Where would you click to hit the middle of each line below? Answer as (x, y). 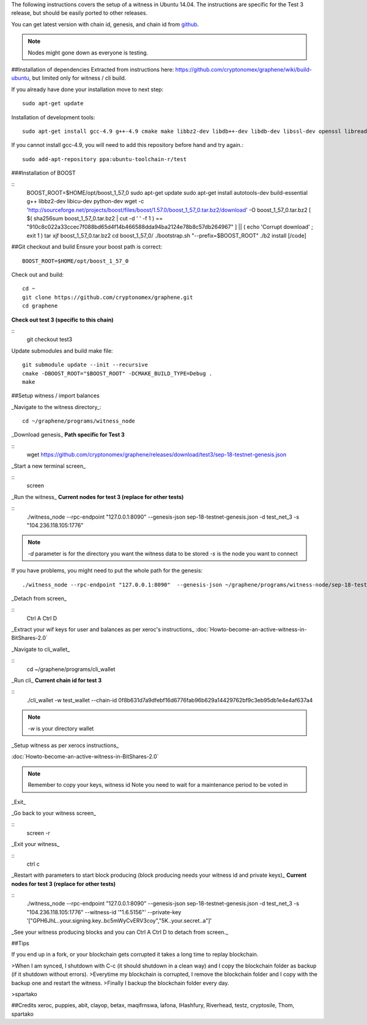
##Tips (20, 944)
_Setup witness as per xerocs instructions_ (65, 745)
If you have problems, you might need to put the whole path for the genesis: (107, 571)
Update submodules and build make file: (62, 351)
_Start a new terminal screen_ (48, 466)
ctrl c (33, 864)
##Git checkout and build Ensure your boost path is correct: (87, 247)
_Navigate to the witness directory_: (56, 407)
